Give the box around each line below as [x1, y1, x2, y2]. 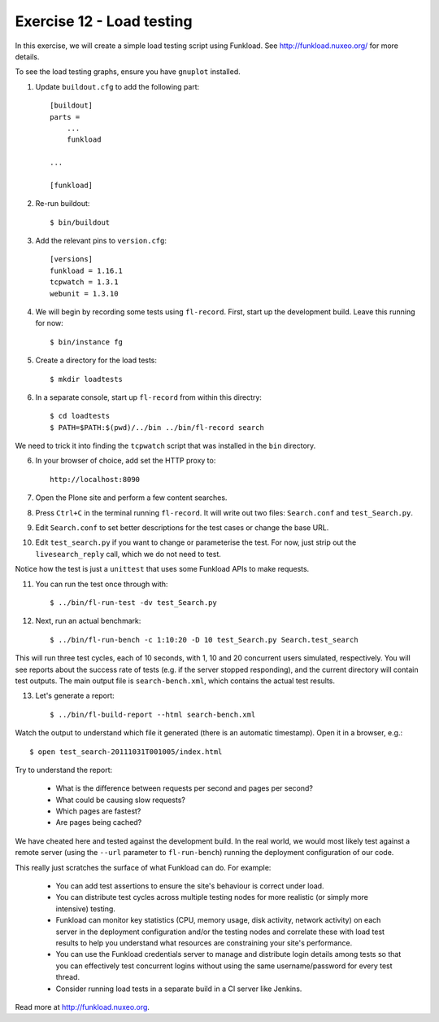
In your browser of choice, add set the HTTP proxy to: [35, 456, 216, 466]
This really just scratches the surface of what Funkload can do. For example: [15, 862, 272, 872]
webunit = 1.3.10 [50, 289, 119, 298]
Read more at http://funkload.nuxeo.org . [15, 1002, 150, 1011]
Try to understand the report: [15, 765, 113, 774]
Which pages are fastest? [55, 806, 141, 816]
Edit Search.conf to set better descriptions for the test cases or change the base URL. [35, 523, 329, 533]
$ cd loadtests [50, 411, 111, 421]
